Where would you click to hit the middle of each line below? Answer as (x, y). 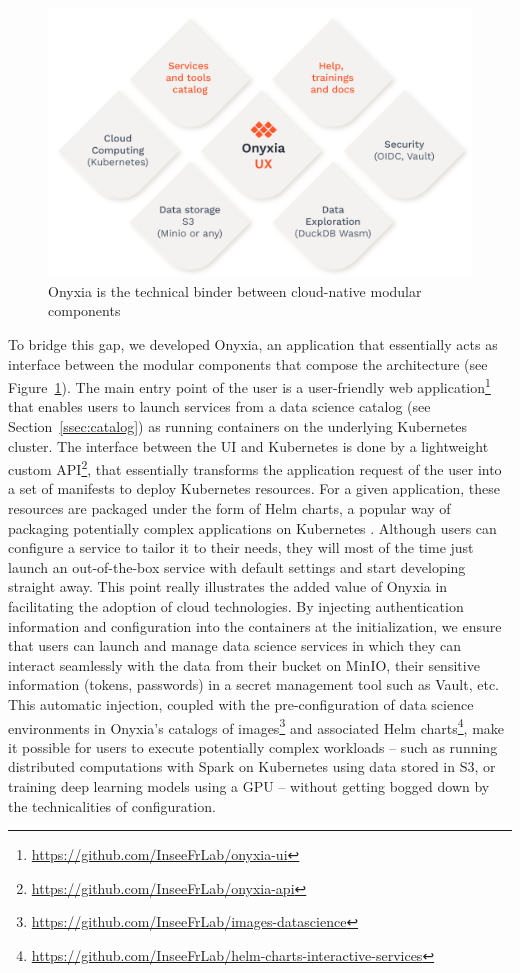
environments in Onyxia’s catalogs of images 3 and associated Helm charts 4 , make (256, 726)
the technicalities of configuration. (112, 805)
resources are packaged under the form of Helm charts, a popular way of (229, 507)
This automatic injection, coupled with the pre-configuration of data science (241, 703)
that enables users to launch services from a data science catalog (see (219, 406)
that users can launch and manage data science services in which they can (235, 645)
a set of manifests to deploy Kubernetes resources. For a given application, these (254, 488)
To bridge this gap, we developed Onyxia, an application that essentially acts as (253, 343)
